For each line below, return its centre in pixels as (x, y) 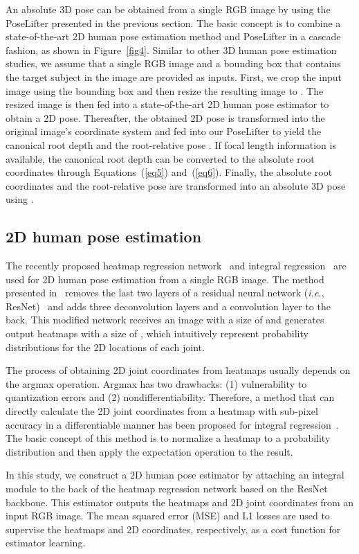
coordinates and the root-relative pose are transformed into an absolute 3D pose (176, 185)
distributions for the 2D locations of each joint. (105, 347)
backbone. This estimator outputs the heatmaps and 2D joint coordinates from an (180, 502)
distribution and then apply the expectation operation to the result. (149, 451)
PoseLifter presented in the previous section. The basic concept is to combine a (173, 23)
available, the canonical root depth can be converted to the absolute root (160, 158)
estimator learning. (46, 543)
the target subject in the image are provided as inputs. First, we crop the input (174, 77)
